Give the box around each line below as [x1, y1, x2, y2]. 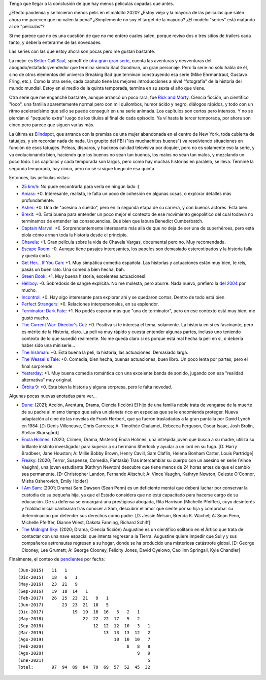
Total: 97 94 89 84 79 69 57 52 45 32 [18, 664, 150, 670]
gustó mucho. [21, 315, 50, 321]
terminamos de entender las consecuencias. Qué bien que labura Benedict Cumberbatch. [21, 218, 203, 224]
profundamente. [21, 197, 54, 203]
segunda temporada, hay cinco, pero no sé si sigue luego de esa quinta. [9, 165, 156, 171]
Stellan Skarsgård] [21, 430, 59, 436]
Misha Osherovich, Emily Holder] [21, 478, 88, 484]
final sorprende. [21, 363, 54, 369]
